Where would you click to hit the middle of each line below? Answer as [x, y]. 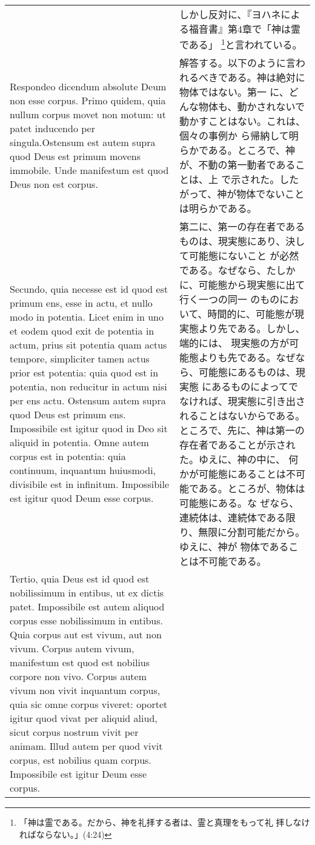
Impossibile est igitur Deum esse [78, 774]
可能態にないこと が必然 [244, 256]
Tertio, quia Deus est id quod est [80, 579]
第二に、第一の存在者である [242, 227]
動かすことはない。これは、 [242, 121]
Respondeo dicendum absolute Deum [88, 87]
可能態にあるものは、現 [252, 372]
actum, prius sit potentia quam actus [88, 345]
